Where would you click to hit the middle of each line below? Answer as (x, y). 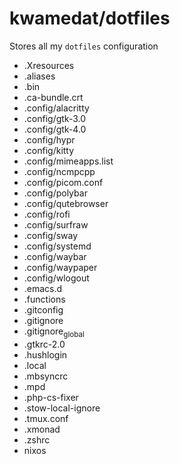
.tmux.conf (46, 418)
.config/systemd (57, 246)
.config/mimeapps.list (68, 161)
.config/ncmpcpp (59, 171)
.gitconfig (43, 309)
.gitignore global (54, 332)
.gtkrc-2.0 (44, 344)
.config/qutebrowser (66, 203)
